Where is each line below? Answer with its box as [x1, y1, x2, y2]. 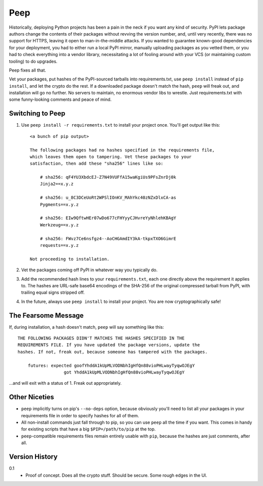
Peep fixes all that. [9, 67, 46, 73]
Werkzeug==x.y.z [39, 222, 79, 227]
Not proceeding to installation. [30, 256, 110, 262]
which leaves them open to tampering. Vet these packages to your [30, 154, 192, 159]
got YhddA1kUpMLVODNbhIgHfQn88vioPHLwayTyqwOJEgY [63, 369, 185, 375]
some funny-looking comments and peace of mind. [9, 96, 112, 102]
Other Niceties [9, 393, 55, 401]
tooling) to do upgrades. [9, 58, 58, 64]
